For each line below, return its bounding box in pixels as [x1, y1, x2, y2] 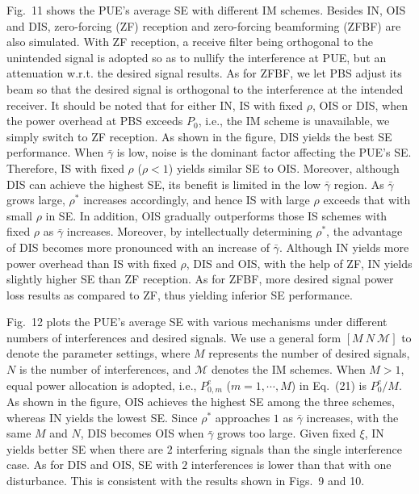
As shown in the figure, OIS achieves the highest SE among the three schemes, [6, 393, 395, 410]
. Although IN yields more [279, 238, 409, 255]
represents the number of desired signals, [208, 345, 410, 362]
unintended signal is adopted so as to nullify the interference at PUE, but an [6, 48, 387, 65]
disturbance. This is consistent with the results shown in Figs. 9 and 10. [6, 472, 365, 489]
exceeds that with [323, 191, 411, 208]
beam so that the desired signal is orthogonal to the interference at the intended [6, 80, 404, 97]
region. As [333, 175, 384, 192]
